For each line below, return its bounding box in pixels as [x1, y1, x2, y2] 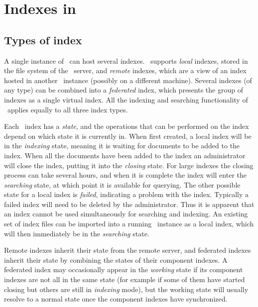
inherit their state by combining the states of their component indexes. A [4, 254, 228, 265]
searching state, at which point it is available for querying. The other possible [4, 179, 241, 190]
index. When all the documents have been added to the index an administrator [4, 150, 246, 160]
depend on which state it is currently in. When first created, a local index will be [4, 130, 252, 141]
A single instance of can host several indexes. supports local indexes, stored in [4, 55, 248, 66]
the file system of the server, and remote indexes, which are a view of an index [4, 65, 247, 76]
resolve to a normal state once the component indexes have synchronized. [4, 294, 228, 304]
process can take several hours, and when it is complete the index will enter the [4, 170, 247, 180]
